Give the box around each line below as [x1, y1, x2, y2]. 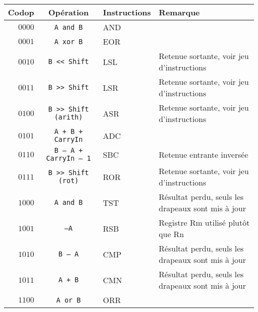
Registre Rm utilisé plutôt [159, 217, 250, 228]
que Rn [159, 228, 184, 240]
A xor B [54, 37, 83, 46]
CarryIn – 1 [46, 154, 91, 162]
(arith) [54, 113, 83, 121]
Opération [48, 6, 89, 18]
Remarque [159, 6, 200, 18]
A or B [56, 296, 81, 304]
